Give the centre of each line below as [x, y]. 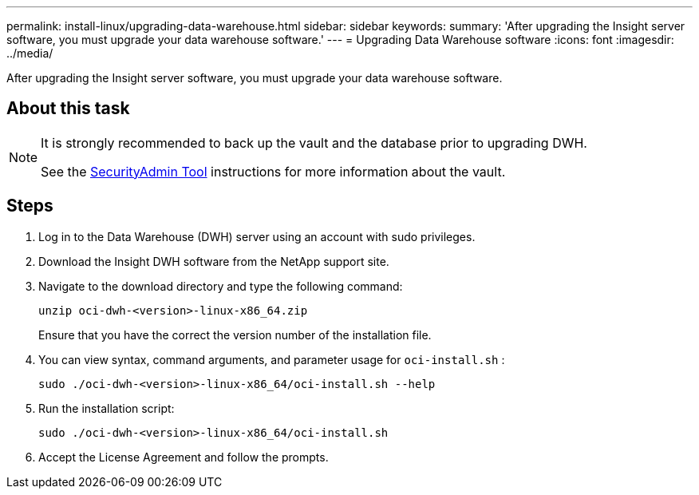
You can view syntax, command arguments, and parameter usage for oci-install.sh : [272, 359]
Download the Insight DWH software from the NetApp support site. [214, 261]
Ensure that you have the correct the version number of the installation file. [235, 335]
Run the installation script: [107, 408]
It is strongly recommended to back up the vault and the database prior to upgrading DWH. [314, 143]
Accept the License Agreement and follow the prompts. [184, 457]
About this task [68, 109]
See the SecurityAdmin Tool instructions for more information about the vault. [273, 171]
